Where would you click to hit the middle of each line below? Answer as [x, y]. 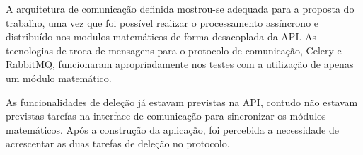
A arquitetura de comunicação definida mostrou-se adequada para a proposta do [180, 8]
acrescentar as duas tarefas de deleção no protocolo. [118, 143]
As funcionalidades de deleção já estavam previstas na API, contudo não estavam [182, 102]
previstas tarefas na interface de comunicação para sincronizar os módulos [166, 116]
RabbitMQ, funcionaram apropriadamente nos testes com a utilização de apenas [180, 64]
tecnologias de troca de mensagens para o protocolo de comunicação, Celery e [174, 50]
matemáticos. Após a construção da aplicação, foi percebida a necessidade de [172, 129]
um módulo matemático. [59, 77]
